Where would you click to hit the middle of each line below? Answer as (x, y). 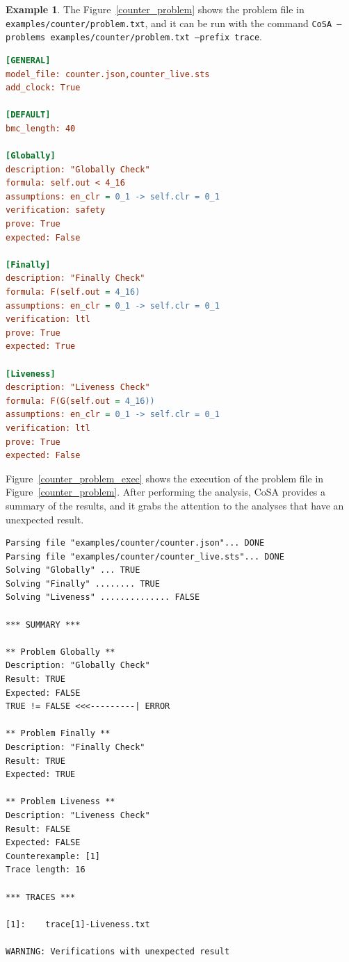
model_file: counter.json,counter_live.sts (108, 74)
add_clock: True (43, 88)
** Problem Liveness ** (60, 802)
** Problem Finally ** (58, 734)
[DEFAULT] (28, 115)
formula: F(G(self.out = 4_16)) (80, 401)
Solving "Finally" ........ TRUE (83, 584)
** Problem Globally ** (60, 652)
